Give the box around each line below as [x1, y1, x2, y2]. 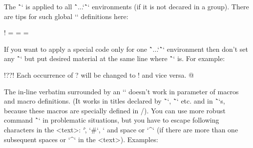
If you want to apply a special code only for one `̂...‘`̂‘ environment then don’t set [4, 43, 248, 54]
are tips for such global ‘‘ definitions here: [4, 11, 128, 21]
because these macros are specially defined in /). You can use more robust [4, 105, 226, 115]
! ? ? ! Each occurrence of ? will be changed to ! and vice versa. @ [4, 69, 194, 80]
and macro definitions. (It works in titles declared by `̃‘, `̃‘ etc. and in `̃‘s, [4, 96, 225, 106]
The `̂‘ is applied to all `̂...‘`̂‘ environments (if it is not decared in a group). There [4, 1, 249, 11]
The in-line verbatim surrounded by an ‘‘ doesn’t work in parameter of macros [4, 86, 239, 96]
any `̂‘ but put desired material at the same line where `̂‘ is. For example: [4, 53, 225, 63]
